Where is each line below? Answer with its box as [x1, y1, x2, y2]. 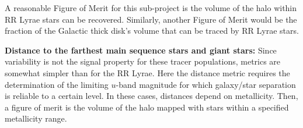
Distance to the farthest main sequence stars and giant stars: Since [5, 44, 277, 56]
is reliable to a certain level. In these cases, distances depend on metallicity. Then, [5, 90, 298, 102]
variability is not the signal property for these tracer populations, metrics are [5, 55, 281, 67]
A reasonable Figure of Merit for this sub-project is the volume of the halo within [5, 2, 297, 13]
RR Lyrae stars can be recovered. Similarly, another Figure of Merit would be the [5, 13, 297, 25]
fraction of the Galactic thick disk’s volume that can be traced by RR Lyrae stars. [5, 24, 299, 37]
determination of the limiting [5, 78, 109, 90]
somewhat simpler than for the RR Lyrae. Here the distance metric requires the [5, 66, 290, 79]
